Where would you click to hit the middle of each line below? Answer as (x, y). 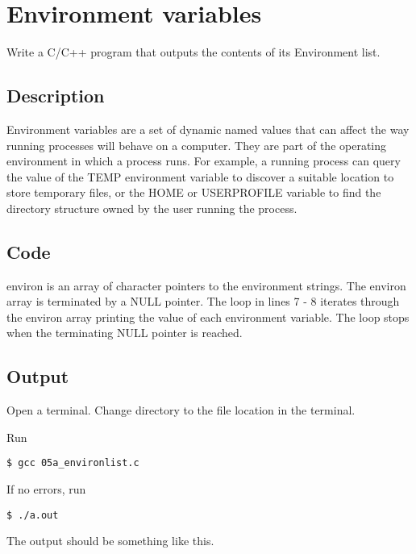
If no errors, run (46, 489)
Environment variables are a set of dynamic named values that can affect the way (208, 129)
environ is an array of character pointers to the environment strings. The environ (206, 285)
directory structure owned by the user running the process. (152, 208)
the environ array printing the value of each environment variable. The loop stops (208, 317)
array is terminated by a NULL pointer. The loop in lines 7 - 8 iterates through (203, 301)
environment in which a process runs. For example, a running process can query (204, 161)
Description (56, 96)
